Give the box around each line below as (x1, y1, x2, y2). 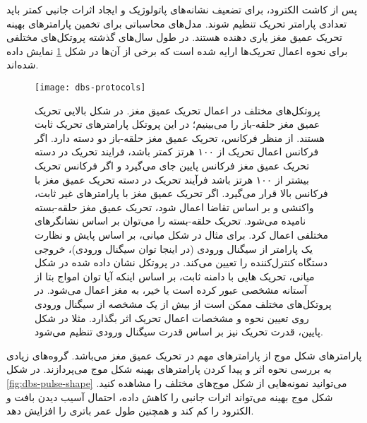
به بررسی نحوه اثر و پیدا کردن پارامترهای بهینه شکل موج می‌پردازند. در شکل (6, 362, 332, 376)
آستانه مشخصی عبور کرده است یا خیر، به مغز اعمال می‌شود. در (35, 282, 308, 297)
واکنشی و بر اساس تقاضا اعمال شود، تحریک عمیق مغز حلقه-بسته (35, 199, 314, 214)
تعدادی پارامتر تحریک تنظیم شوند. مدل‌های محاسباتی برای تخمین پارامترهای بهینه (6, 16, 347, 30)
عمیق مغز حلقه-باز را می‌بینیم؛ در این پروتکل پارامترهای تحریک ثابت (35, 117, 320, 131)
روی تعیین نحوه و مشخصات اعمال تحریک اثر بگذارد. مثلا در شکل (35, 310, 309, 325)
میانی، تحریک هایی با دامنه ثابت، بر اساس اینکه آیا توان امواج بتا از (35, 268, 315, 283)
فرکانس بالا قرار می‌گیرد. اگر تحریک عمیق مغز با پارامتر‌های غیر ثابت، (35, 186, 328, 201)
